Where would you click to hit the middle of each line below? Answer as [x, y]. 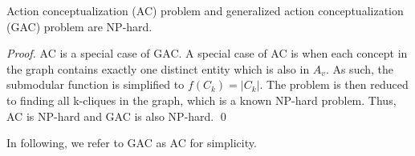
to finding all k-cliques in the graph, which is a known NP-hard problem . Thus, [201, 100]
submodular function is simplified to [96, 84]
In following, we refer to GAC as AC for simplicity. [132, 143]
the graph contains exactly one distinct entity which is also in [158, 68]
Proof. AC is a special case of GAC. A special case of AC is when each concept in [207, 53]
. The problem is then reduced [334, 84]
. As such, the [360, 68]
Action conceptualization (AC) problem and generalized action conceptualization [205, 10]
